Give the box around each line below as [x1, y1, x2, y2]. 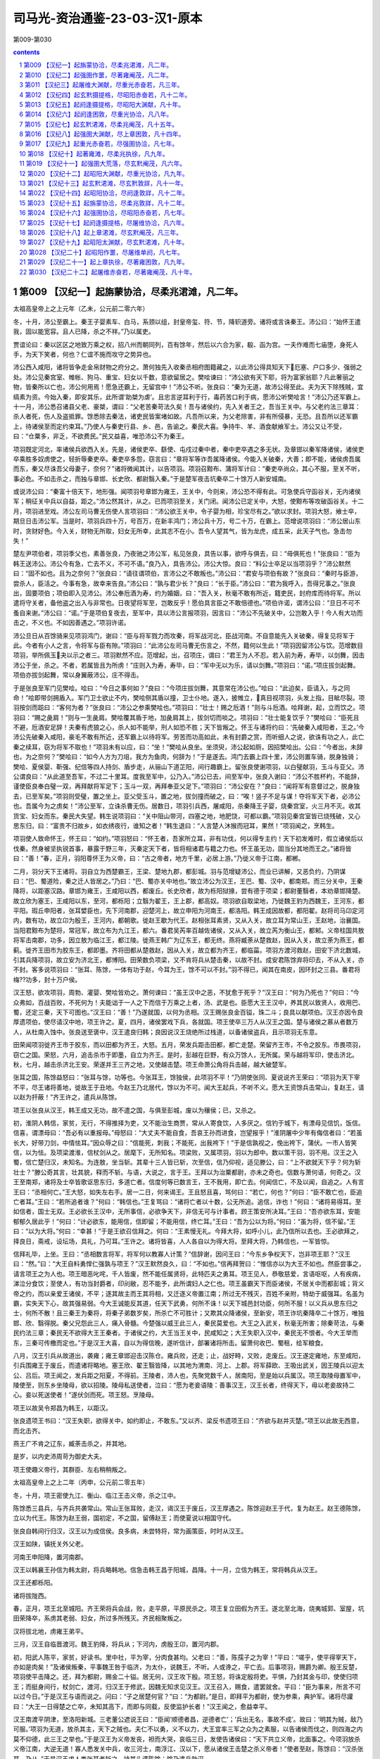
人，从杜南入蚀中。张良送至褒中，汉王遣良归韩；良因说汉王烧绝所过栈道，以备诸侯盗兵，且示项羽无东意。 [13, 1027, 322, 1036]
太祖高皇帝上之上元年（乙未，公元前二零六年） [13, 305, 149, 313]
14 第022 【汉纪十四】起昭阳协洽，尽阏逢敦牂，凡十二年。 [19, 189, 189, 197]
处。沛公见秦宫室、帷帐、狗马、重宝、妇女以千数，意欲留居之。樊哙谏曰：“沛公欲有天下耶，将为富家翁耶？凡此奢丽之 [13, 373, 355, 381]
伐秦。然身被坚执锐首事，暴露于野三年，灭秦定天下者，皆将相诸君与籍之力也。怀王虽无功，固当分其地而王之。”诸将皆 [13, 844, 352, 853]
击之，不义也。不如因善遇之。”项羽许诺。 [13, 618, 130, 627]
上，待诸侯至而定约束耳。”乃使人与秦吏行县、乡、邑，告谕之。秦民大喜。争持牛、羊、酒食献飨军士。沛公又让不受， [13, 422, 346, 431]
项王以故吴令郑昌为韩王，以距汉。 [13, 1404, 112, 1412]
